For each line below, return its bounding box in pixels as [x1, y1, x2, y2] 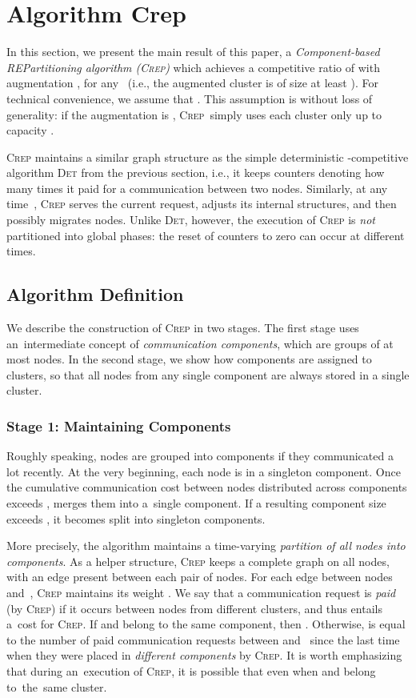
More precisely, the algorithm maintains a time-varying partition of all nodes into [6, 537, 406, 554]
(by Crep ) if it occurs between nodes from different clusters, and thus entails [6, 600, 382, 616]
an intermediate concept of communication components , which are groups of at [6, 335, 394, 351]
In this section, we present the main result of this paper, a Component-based [6, 43, 380, 60]
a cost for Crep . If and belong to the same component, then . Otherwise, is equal [6, 616, 406, 632]
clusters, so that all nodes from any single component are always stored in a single [6, 366, 410, 383]
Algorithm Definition [6, 282, 184, 307]
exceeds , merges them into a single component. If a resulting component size [6, 495, 386, 511]
